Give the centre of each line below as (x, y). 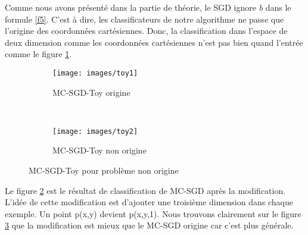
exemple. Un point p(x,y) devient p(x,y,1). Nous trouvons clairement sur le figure (153, 213)
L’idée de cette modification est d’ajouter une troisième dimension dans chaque (149, 202)
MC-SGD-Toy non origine (99, 150)
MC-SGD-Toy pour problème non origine (104, 170)
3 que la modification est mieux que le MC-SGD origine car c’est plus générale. (149, 225)
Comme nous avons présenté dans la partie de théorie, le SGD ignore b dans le (148, 7)
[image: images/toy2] (95, 131)
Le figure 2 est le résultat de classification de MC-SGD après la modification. (145, 190)
